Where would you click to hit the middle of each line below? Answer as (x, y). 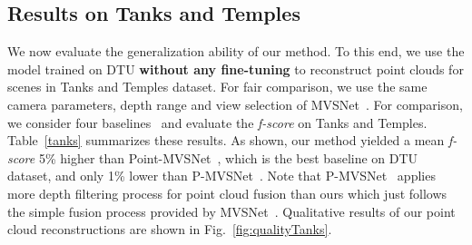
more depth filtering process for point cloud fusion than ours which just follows (227, 193)
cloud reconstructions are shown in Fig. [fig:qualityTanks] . (170, 229)
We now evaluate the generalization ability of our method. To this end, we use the (236, 51)
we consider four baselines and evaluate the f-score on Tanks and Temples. (217, 122)
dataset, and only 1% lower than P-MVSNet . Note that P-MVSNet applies (221, 176)
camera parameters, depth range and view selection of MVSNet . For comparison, (235, 104)
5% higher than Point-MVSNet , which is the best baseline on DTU (228, 157)
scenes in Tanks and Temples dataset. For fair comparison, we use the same (217, 87)
